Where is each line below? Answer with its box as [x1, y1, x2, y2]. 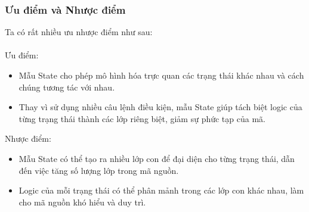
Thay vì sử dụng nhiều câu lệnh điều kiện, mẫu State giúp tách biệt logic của [18, 101, 302, 113]
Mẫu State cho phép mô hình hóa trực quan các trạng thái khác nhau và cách [18, 69, 304, 81]
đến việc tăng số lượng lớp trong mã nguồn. [18, 164, 179, 176]
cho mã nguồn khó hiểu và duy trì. [18, 195, 146, 208]
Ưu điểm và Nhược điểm [5, 2, 126, 17]
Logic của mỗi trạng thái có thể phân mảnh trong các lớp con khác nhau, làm [18, 184, 304, 197]
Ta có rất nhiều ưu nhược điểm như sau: [5, 26, 153, 38]
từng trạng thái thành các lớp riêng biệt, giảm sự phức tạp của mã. [18, 112, 265, 124]
